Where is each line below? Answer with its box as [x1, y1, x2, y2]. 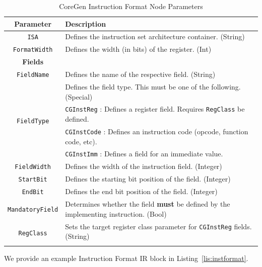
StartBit [18, 176, 47, 184]
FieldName [16, 71, 49, 79]
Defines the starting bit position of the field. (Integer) [65, 173, 231, 184]
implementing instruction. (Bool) [65, 208, 167, 219]
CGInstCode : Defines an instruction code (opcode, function [65, 126, 248, 136]
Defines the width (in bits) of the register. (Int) [65, 44, 212, 54]
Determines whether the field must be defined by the [65, 199, 230, 209]
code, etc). [65, 136, 97, 146]
